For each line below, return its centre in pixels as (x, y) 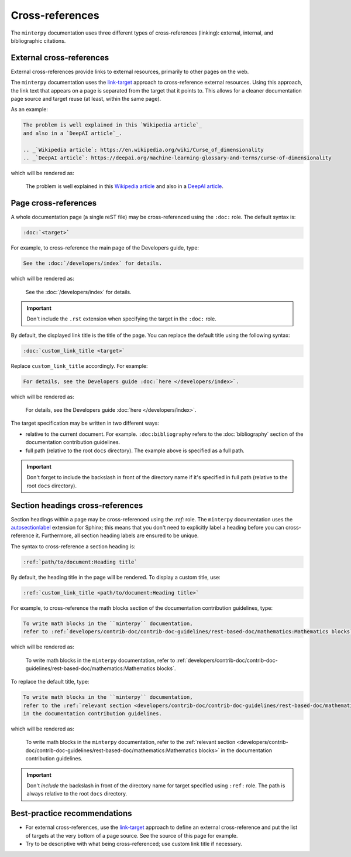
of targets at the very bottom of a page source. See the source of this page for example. (132, 835)
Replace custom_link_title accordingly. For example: (80, 366)
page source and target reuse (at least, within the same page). (86, 99)
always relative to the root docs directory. (77, 794)
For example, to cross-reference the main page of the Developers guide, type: (105, 248)
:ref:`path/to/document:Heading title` (80, 562)
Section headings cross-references (77, 505)
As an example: (29, 110)
